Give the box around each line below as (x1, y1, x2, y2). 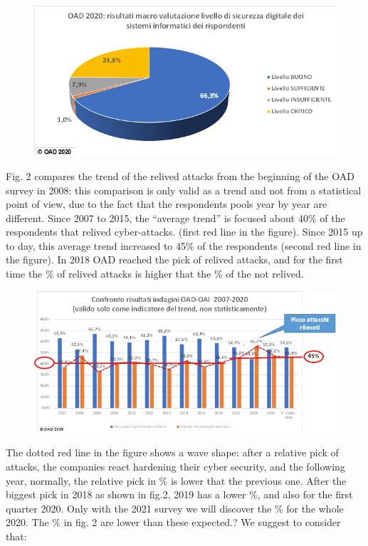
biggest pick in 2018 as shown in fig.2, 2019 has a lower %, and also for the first (6, 487, 353, 502)
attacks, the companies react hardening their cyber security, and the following (6, 459, 345, 473)
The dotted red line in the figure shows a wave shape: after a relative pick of (6, 445, 339, 460)
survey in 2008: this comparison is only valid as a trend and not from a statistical (6, 182, 362, 197)
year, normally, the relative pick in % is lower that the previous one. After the (6, 473, 347, 488)
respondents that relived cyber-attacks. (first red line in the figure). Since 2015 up (6, 224, 363, 239)
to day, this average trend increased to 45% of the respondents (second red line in (6, 238, 362, 253)
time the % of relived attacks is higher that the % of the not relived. (6, 266, 304, 281)
